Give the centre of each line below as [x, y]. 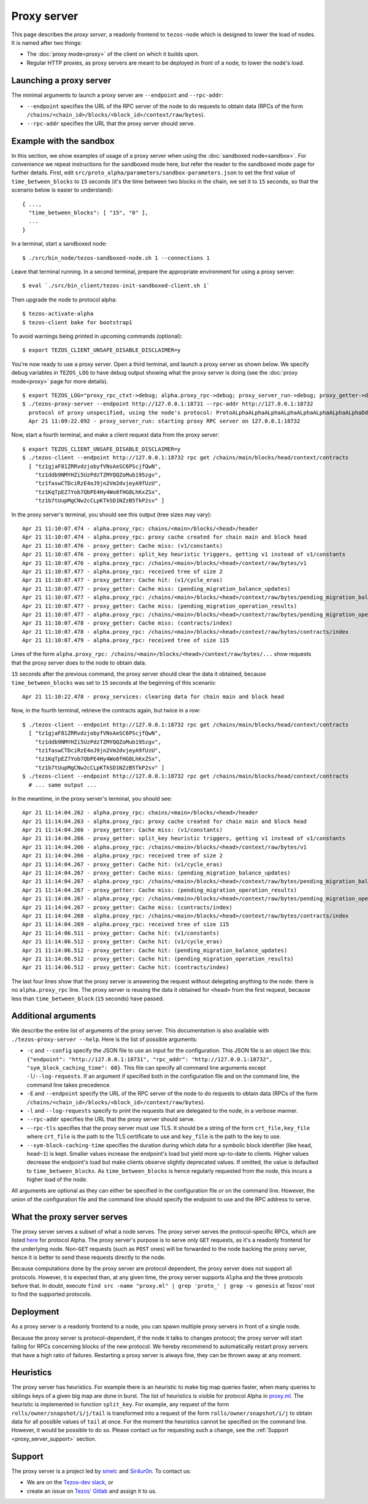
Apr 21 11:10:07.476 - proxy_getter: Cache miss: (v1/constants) [123, 546]
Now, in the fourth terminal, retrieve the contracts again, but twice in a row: [106, 711]
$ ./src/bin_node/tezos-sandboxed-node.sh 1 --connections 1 [116, 258]
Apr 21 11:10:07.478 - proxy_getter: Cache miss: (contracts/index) [127, 623]
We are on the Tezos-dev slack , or [70, 1483]
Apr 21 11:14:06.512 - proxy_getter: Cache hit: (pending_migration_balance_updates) [155, 950]
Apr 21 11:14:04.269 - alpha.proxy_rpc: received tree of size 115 [126, 925]
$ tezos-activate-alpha [58, 314]
